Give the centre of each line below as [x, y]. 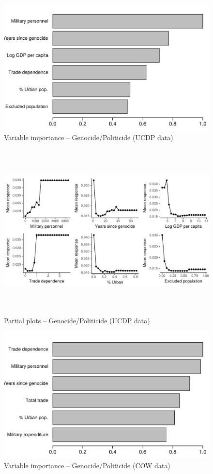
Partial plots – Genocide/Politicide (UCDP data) [77, 320]
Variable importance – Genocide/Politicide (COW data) [87, 465]
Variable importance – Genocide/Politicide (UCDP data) [89, 137]
